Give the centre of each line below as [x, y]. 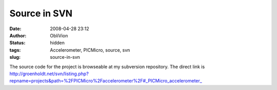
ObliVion [59, 35]
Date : [15, 29]
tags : [15, 50]
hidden [57, 43]
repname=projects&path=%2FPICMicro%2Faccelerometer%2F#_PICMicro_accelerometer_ [106, 81]
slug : [15, 57]
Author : [18, 35]
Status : [17, 43]
